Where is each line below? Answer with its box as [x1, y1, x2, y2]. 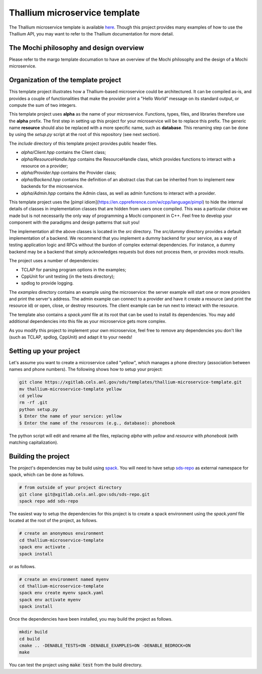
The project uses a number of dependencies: [9, 258, 99, 264]
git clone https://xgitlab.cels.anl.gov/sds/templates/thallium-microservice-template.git [19, 379, 242, 385]
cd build [19, 636, 40, 641]
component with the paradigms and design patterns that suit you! [9, 219, 140, 225]
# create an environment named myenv [19, 576, 109, 582]
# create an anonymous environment [19, 531, 104, 536]
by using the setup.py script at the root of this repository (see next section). [9, 132, 160, 137]
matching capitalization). [9, 439, 58, 445]
